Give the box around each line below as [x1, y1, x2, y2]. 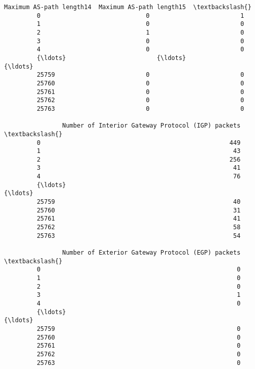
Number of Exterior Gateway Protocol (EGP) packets [62, 249, 241, 257]
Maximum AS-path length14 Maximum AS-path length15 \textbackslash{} [4, 4, 251, 11]
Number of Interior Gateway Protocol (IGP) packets [62, 122, 241, 130]
